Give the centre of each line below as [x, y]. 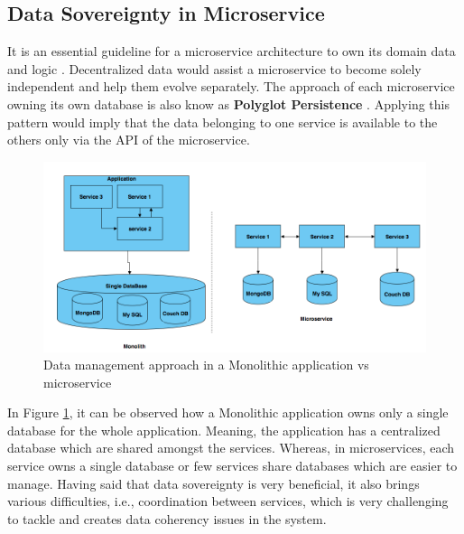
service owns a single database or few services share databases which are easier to [232, 466]
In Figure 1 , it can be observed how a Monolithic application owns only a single [228, 412]
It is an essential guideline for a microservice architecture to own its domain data [232, 51]
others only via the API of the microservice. [129, 140]
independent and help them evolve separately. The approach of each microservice [231, 86]
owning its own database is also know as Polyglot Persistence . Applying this [228, 103]
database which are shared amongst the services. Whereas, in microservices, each [231, 448]
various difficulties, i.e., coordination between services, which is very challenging [228, 501]
